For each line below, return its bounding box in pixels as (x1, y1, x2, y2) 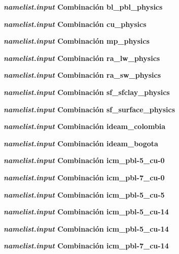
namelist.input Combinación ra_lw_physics (4, 52, 160, 63)
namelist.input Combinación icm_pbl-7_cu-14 (4, 240, 169, 251)
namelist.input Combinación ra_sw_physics (4, 70, 161, 80)
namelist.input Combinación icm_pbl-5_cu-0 (4, 155, 165, 166)
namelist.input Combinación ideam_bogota (4, 138, 158, 148)
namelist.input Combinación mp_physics (4, 36, 150, 46)
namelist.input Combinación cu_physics (4, 18, 147, 29)
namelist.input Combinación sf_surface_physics (4, 104, 175, 114)
